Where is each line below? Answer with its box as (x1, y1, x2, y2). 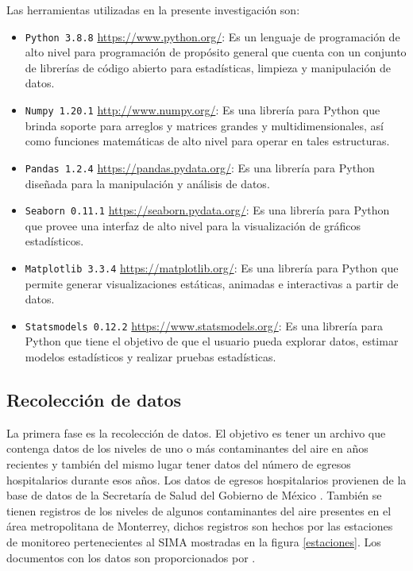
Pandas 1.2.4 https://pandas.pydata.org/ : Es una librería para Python (25, 159, 375, 176)
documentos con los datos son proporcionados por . (6, 549, 256, 565)
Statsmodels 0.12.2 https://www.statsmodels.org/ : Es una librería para (25, 317, 383, 334)
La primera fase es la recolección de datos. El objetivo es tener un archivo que (6, 424, 386, 441)
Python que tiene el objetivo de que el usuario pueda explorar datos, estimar (25, 333, 399, 349)
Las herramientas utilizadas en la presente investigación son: (6, 2, 300, 17)
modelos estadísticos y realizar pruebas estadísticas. (25, 349, 276, 365)
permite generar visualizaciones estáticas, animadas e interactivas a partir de (25, 275, 399, 291)
